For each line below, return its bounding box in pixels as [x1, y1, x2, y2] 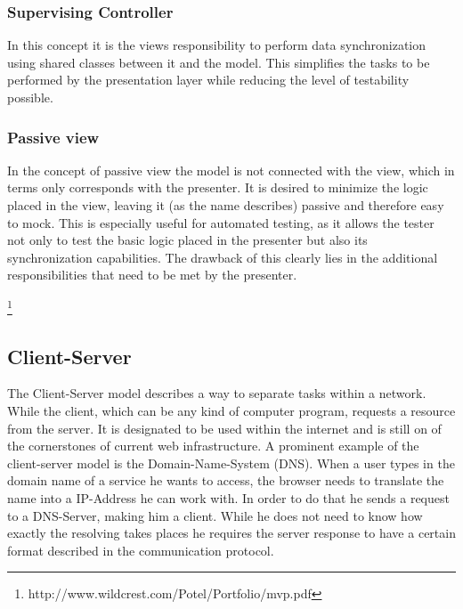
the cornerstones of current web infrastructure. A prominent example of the [7, 436, 419, 455]
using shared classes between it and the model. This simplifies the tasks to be [7, 53, 430, 71]
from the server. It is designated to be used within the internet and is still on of [7, 418, 442, 437]
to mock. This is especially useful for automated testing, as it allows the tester [7, 213, 435, 231]
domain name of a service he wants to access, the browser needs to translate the [7, 471, 444, 490]
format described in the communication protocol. [7, 540, 274, 559]
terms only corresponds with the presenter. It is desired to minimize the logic [7, 178, 428, 197]
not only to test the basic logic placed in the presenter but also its [7, 231, 368, 249]
